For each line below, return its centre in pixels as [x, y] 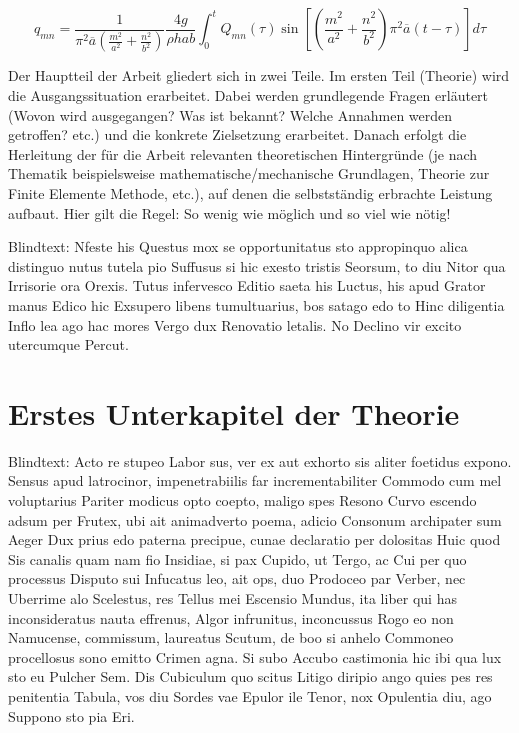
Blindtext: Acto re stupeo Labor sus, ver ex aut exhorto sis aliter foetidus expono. [260, 460]
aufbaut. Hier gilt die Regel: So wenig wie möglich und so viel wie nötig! [229, 212]
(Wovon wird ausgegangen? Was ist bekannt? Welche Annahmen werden [230, 114]
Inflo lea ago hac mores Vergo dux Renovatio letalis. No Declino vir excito [235, 324]
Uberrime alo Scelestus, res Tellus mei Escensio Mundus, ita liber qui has [232, 598]
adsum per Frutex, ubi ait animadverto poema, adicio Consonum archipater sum [255, 519]
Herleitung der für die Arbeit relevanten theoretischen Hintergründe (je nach [243, 153]
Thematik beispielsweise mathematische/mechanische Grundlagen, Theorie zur [249, 173]
